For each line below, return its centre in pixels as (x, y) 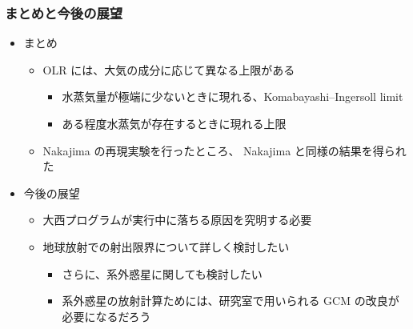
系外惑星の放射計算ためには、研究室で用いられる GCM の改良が (231, 301)
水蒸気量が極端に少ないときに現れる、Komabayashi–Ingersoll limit (233, 96)
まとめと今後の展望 (64, 12)
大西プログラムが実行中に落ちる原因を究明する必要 (177, 220)
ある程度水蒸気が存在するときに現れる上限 (174, 123)
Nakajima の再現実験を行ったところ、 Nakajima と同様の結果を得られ (225, 150)
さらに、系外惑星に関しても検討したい (162, 273)
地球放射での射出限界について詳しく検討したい (166, 246)
